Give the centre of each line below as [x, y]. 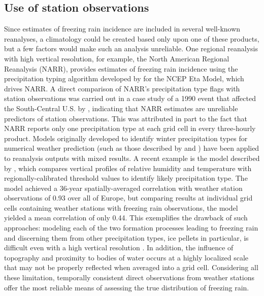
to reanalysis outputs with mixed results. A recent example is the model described [132, 158]
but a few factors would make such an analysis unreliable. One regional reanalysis [131, 48]
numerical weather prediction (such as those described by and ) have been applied [132, 148]
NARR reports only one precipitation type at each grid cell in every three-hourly [130, 128]
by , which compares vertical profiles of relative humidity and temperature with [128, 168]
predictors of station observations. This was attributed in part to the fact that [126, 118]
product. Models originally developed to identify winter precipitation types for [126, 138]
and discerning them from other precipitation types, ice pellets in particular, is [126, 237]
